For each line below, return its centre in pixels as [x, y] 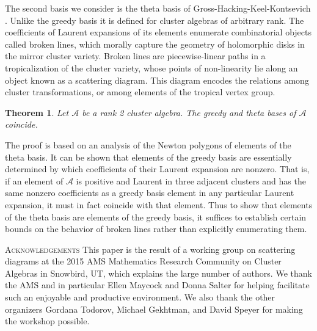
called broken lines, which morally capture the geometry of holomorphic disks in [155, 44]
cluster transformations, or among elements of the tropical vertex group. [140, 92]
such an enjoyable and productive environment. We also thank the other [140, 297]
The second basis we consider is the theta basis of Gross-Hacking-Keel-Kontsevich [158, 8]
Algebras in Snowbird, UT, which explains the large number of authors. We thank [158, 273]
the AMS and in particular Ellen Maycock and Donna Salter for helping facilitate [157, 285]
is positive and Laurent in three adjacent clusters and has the [191, 180]
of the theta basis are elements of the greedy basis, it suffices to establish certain [156, 216]
